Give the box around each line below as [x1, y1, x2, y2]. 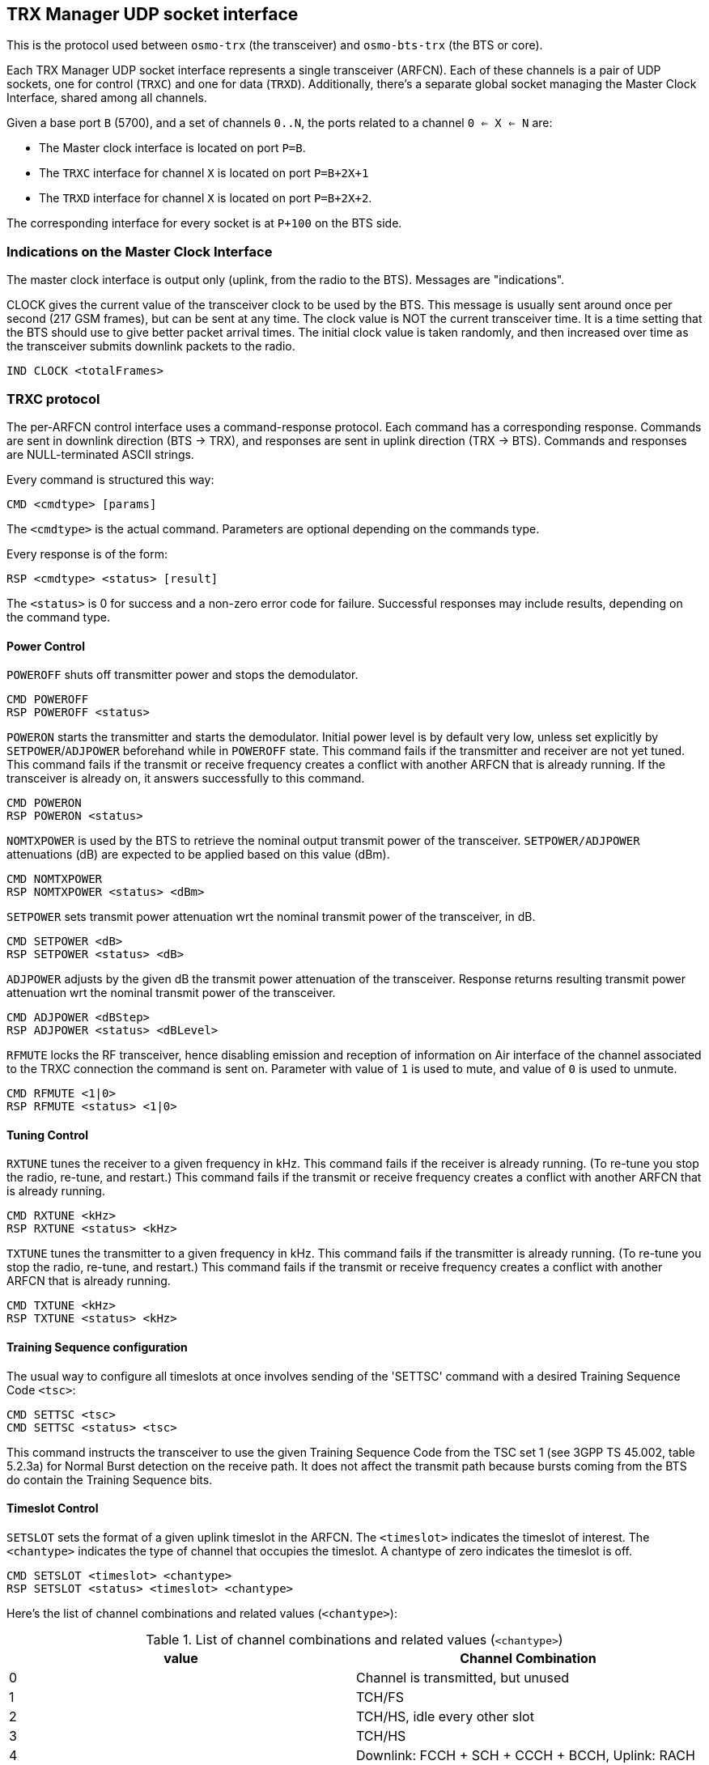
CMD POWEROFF [6, 693, 89, 706]
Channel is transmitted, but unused [356, 1669, 570, 1686]
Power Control [6, 639, 85, 653]
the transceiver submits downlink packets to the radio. [6, 339, 295, 354]
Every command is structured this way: [6, 472, 214, 486]
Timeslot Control [6, 1501, 99, 1516]
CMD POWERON [6, 796, 82, 810]
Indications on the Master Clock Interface [6, 243, 273, 260]
